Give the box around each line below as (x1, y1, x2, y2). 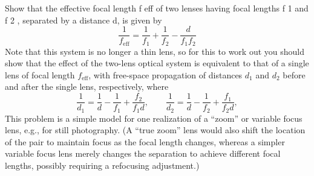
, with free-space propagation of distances (88, 68, 243, 81)
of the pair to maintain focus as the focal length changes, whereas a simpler (5, 135, 285, 148)
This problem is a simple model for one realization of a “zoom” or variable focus (5, 112, 303, 124)
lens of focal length (5, 68, 75, 81)
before (283, 68, 306, 81)
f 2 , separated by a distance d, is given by (5, 13, 162, 26)
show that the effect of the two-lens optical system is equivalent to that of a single (5, 57, 309, 69)
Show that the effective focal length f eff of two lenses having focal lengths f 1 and (5, 2, 309, 14)
